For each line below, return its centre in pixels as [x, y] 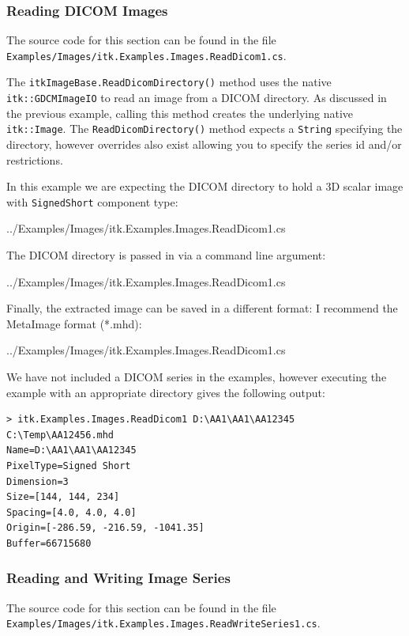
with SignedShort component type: [92, 201]
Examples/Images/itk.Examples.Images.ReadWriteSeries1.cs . [163, 623]
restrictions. [35, 159]
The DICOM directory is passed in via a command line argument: [166, 255]
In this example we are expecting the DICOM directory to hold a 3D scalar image [205, 186]
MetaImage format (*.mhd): [74, 323]
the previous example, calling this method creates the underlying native [180, 113]
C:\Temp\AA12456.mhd [60, 435]
